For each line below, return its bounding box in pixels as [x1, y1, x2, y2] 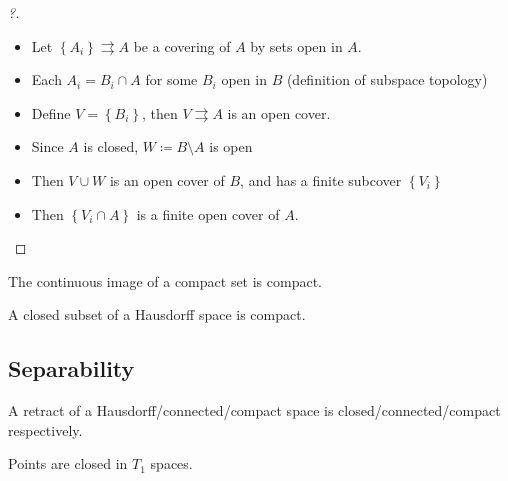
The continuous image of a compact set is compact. [8, 270, 323, 291]
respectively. [8, 419, 83, 440]
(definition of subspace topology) [286, 69, 488, 90]
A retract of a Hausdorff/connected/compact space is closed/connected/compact [8, 400, 501, 421]
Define [31, 102, 71, 123]
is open [209, 136, 253, 157]
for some [145, 69, 198, 90]
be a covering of [133, 35, 231, 56]
